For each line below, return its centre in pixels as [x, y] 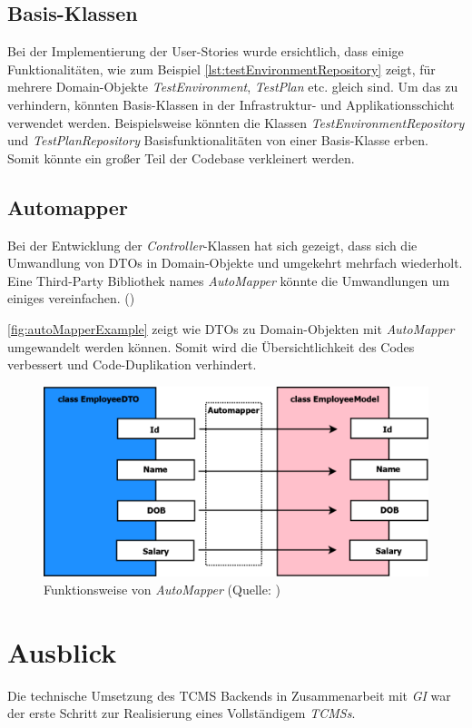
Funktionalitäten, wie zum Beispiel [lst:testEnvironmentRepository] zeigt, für [221, 69]
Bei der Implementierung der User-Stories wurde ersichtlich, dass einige [206, 51]
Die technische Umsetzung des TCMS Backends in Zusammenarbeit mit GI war [229, 695]
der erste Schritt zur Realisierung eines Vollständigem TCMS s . [182, 713]
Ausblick [62, 651]
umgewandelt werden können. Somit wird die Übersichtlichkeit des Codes [211, 346]
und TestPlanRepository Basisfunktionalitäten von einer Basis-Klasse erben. [218, 140]
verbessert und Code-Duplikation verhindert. [132, 364]
